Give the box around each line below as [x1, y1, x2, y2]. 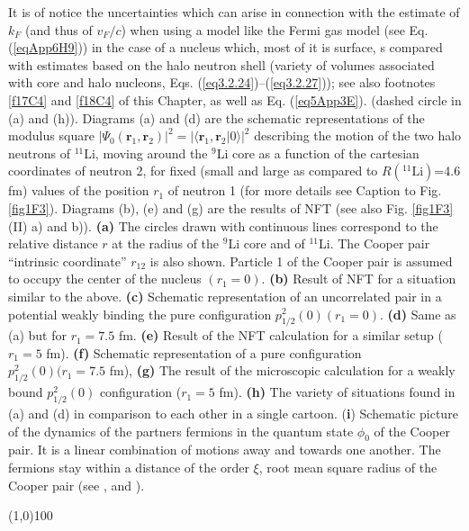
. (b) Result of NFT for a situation [261, 269, 456, 288]
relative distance [8, 234, 98, 253]
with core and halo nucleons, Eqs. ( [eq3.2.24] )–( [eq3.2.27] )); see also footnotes [8, 73, 436, 92]
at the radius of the [112, 234, 220, 253]
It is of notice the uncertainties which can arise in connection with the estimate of [8, 3, 460, 21]
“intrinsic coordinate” [8, 251, 127, 270]
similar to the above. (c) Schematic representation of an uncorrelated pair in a [8, 286, 442, 305]
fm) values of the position [8, 181, 149, 200]
